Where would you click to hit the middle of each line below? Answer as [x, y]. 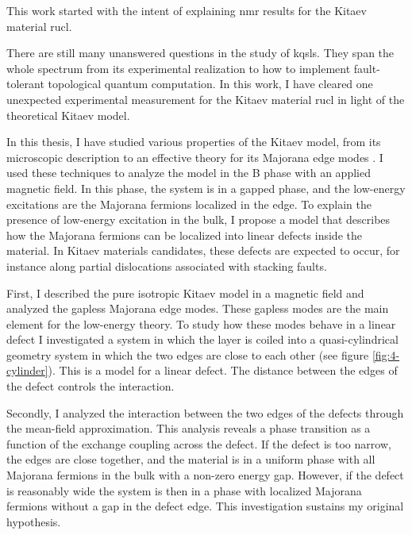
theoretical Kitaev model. [68, 115]
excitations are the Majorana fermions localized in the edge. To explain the [189, 204]
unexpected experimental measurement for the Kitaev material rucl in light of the [206, 99]
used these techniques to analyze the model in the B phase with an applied [189, 173]
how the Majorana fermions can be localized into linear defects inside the [184, 235]
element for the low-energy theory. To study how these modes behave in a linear [201, 323]
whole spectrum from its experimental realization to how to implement [179, 68]
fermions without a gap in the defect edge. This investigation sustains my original [205, 506]
